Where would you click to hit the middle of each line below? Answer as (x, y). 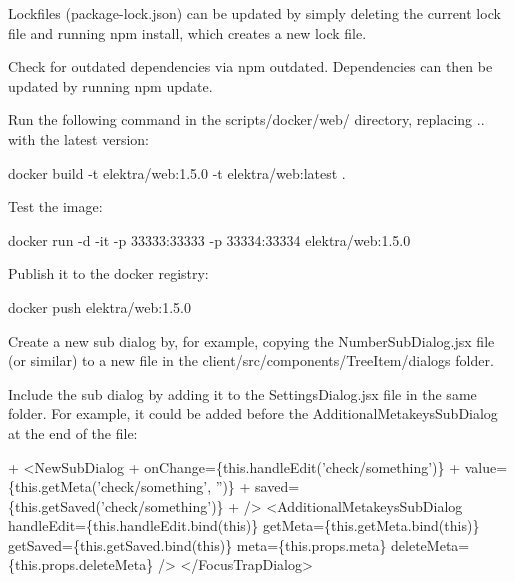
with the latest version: (78, 138)
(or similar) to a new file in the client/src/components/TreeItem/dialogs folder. (251, 360)
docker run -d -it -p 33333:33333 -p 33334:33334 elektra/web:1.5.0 (209, 239)
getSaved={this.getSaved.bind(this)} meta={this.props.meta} (197, 544)
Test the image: (55, 206)
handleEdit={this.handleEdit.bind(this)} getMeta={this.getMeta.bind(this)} (244, 525)
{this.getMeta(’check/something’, (110, 486)
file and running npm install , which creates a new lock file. (187, 32)
